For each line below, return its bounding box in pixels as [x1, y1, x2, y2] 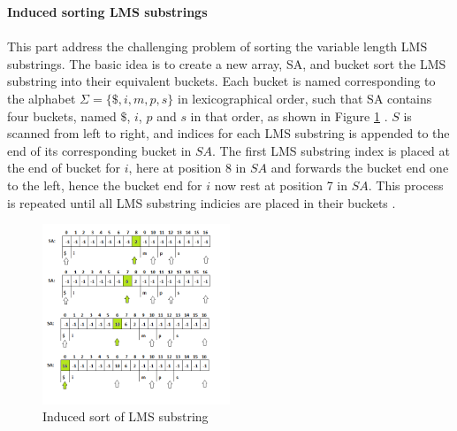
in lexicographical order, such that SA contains [178, 89, 432, 107]
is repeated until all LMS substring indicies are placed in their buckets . [7, 193, 396, 212]
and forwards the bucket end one [270, 158, 449, 177]
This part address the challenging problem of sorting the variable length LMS [7, 37, 428, 56]
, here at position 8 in [128, 158, 247, 177]
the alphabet [7, 89, 76, 107]
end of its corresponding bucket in [7, 141, 192, 159]
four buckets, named [7, 106, 117, 125]
